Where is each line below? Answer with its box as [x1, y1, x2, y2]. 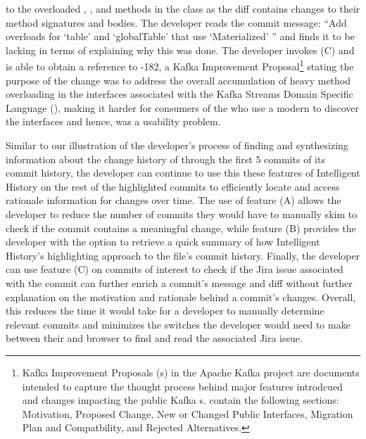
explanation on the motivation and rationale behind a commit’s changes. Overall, [6, 289, 356, 304]
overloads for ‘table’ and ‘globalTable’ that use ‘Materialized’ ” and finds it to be [6, 29, 355, 44]
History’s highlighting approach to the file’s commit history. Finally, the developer [6, 248, 360, 262]
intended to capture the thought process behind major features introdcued [22, 378, 343, 393]
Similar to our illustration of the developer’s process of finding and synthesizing [6, 138, 348, 152]
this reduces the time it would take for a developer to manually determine [6, 303, 324, 318]
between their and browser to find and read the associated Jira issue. [6, 331, 303, 345]
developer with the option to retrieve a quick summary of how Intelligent [6, 234, 320, 249]
